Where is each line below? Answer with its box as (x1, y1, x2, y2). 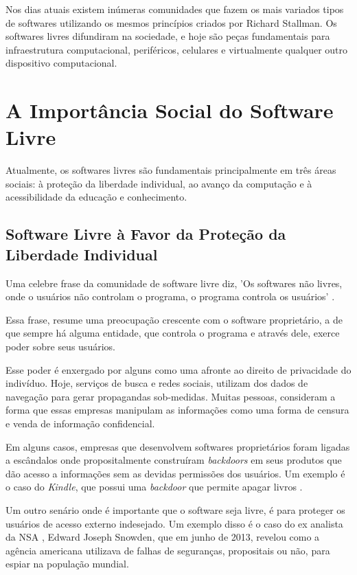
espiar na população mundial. (5, 556, 129, 571)
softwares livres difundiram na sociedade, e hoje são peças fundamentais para (5, 29, 330, 43)
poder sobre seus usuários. (5, 339, 115, 354)
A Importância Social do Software (5, 96, 334, 124)
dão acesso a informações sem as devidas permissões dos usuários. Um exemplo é (5, 466, 345, 480)
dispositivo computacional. (5, 56, 117, 70)
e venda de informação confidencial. (5, 416, 155, 430)
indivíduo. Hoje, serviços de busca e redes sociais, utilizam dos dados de (5, 376, 308, 390)
